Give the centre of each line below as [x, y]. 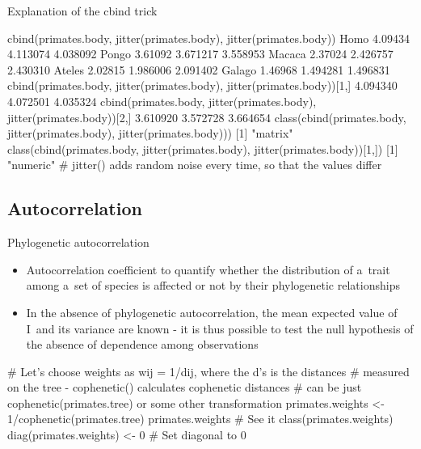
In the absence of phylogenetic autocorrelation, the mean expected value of [212, 312]
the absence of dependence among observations [142, 344]
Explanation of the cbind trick [82, 11]
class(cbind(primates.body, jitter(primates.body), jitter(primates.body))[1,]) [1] [203, 148]
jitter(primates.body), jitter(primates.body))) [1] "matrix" [150, 133]
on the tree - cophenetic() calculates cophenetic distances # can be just [185, 387]
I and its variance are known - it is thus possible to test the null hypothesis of [220, 328]
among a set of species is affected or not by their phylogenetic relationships [213, 285]
